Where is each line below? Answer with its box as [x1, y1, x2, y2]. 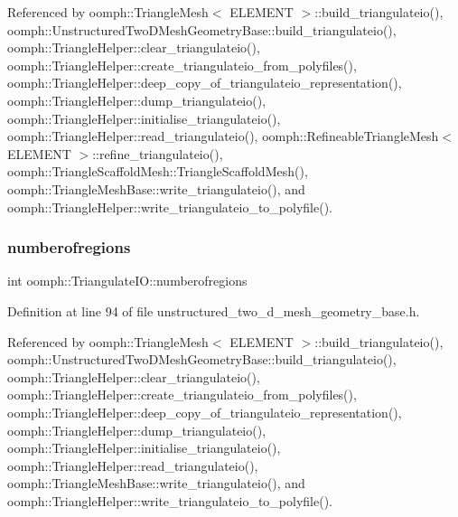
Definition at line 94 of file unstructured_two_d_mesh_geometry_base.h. [7, 301, 420, 320]
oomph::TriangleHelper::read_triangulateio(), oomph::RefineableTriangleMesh [7, 127, 439, 146]
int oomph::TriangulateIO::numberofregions [7, 271, 248, 290]
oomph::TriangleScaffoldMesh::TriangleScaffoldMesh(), [7, 162, 308, 181]
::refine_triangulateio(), [92, 144, 223, 163]
